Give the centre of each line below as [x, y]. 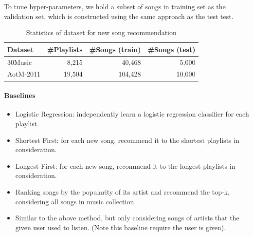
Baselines [20, 95]
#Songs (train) [115, 49]
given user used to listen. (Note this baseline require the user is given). [121, 227]
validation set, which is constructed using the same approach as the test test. [119, 16]
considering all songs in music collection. [76, 201]
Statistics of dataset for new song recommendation [101, 32]
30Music [20, 62]
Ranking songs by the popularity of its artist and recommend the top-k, [122, 191]
